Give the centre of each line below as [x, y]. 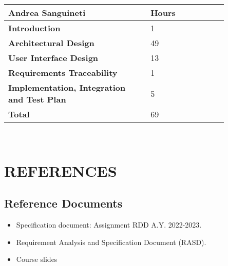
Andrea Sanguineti [47, 13]
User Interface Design [53, 58]
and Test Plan [37, 99]
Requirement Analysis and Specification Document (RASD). [111, 242]
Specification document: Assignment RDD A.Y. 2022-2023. [109, 225]
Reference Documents [63, 203]
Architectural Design [51, 43]
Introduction [34, 28]
